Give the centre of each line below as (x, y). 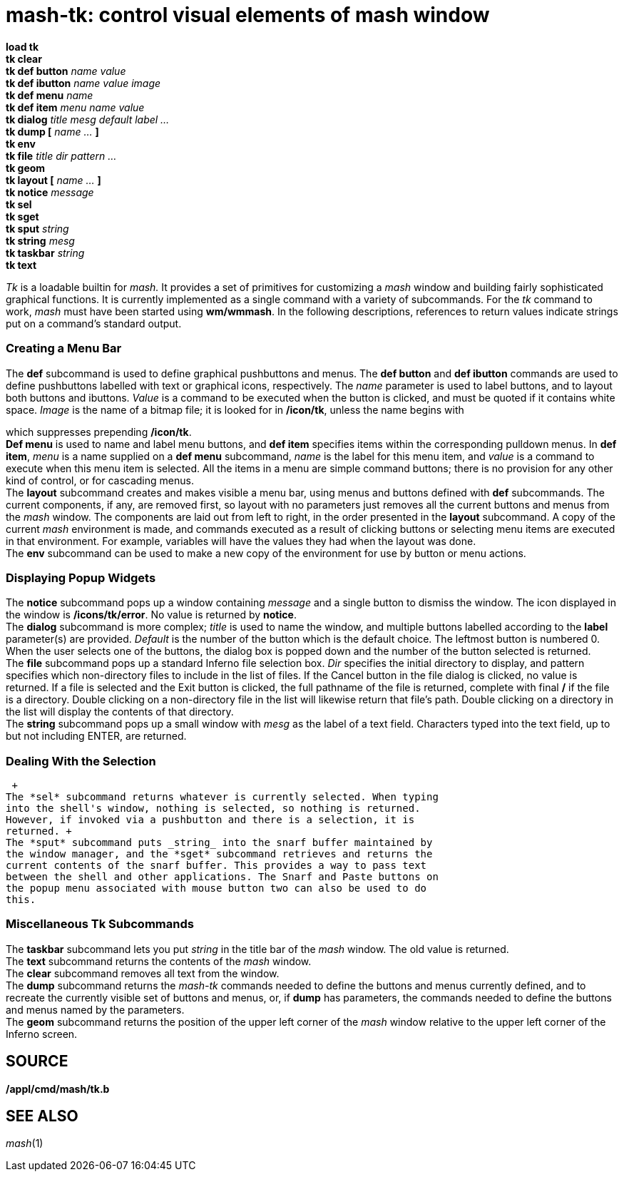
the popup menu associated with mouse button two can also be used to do (216, 888)
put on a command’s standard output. (94, 323)
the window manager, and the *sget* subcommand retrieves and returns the (219, 854)
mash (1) (25, 1143)
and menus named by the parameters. (95, 1009)
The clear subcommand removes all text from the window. (143, 973)
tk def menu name (50, 95)
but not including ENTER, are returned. (96, 736)
